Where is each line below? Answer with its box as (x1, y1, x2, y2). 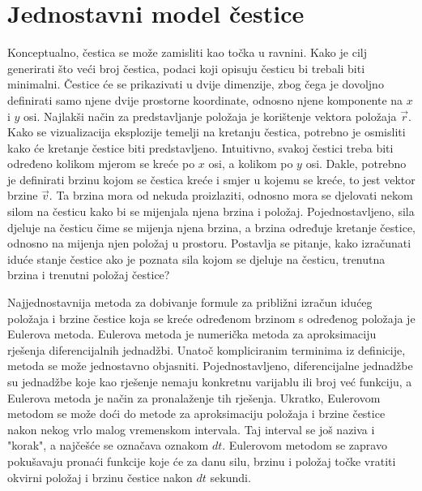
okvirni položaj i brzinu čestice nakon (7, 468, 193, 485)
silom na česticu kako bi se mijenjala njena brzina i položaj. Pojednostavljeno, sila (7, 203, 415, 220)
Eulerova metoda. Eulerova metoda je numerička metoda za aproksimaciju (7, 325, 377, 342)
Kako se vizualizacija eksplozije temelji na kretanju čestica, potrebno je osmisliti (7, 123, 406, 140)
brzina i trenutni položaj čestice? (7, 266, 170, 283)
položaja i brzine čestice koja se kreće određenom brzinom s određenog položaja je (7, 309, 416, 326)
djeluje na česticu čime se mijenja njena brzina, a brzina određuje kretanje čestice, (7, 218, 416, 235)
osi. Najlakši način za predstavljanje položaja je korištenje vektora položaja (23, 107, 397, 124)
